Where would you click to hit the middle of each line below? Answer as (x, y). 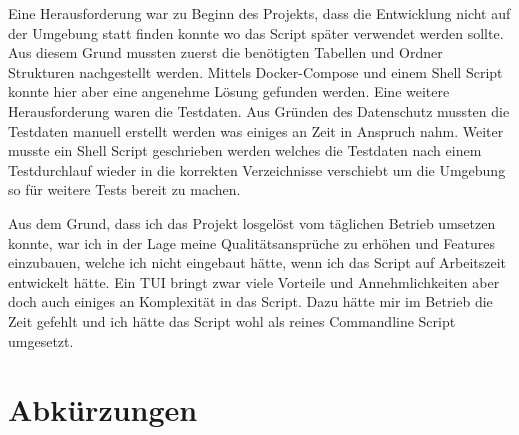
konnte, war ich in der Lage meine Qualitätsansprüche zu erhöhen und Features (251, 242)
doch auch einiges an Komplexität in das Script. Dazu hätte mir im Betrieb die (250, 301)
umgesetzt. (41, 340)
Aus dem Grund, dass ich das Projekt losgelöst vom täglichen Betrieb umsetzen (252, 222)
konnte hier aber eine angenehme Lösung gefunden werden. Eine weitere (229, 91)
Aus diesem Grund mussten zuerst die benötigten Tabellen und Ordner (225, 52)
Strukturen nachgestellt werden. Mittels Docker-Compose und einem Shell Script (255, 71)
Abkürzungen (103, 409)
